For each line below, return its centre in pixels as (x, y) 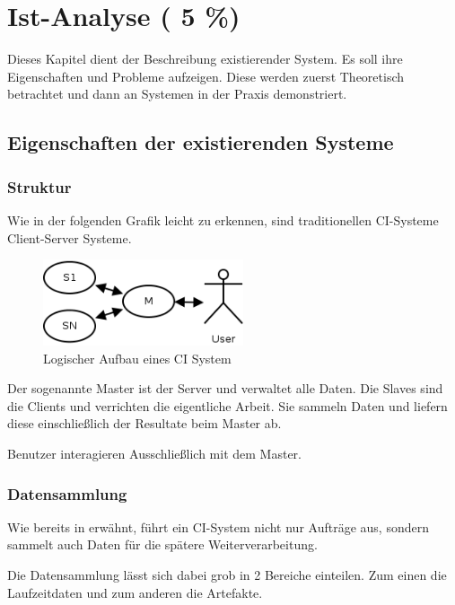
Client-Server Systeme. (70, 237)
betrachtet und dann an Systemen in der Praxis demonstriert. (177, 94)
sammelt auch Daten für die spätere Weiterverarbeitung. (162, 544)
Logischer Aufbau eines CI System (137, 358)
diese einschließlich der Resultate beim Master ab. (144, 423)
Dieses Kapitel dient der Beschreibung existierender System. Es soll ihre (205, 59)
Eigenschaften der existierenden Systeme (201, 142)
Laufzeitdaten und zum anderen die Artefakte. (135, 592)
